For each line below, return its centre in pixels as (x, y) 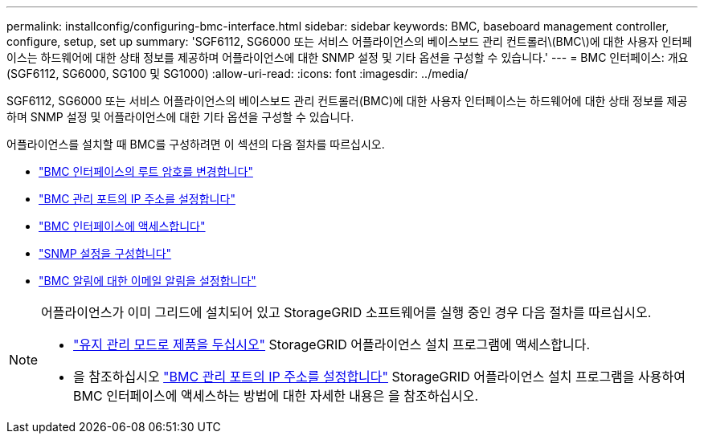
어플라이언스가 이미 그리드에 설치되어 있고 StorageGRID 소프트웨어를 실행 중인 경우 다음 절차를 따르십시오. (346, 312)
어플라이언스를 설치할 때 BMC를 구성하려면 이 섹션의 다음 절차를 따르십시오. (196, 144)
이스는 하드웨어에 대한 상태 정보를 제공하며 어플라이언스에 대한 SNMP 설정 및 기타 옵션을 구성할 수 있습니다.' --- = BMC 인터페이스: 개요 (348, 57)
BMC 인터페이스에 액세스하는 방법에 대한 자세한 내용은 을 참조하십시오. (276, 396)
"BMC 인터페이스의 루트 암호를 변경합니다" (146, 171)
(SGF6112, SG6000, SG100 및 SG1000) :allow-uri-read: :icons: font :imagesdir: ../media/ (237, 73)
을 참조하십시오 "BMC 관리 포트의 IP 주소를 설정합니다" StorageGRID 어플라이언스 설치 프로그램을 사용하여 (379, 377)
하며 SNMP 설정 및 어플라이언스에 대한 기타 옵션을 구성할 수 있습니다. (180, 117)
